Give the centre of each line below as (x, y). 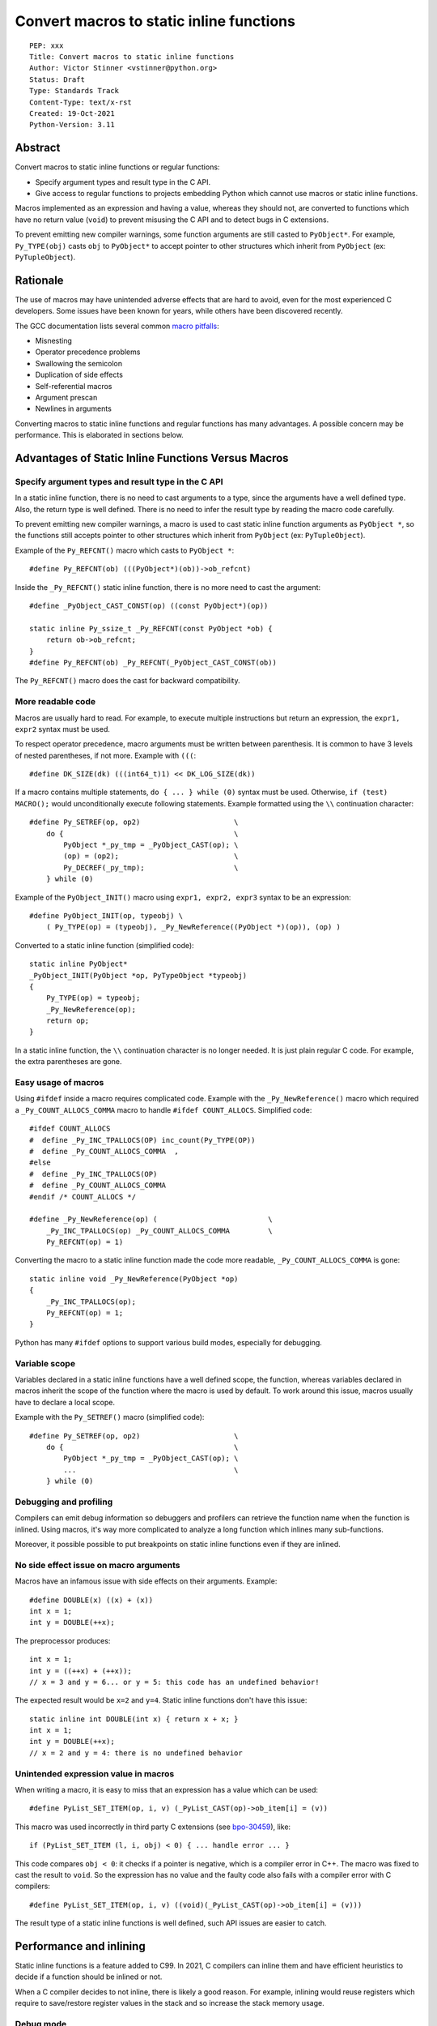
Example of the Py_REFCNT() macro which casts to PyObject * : (125, 550)
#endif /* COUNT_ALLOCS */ (83, 1197)
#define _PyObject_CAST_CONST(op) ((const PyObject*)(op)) (149, 606)
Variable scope (45, 1363)
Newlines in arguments (74, 408)
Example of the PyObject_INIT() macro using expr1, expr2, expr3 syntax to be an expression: (183, 897)
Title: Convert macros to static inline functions (132, 56)
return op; (68, 1021)
